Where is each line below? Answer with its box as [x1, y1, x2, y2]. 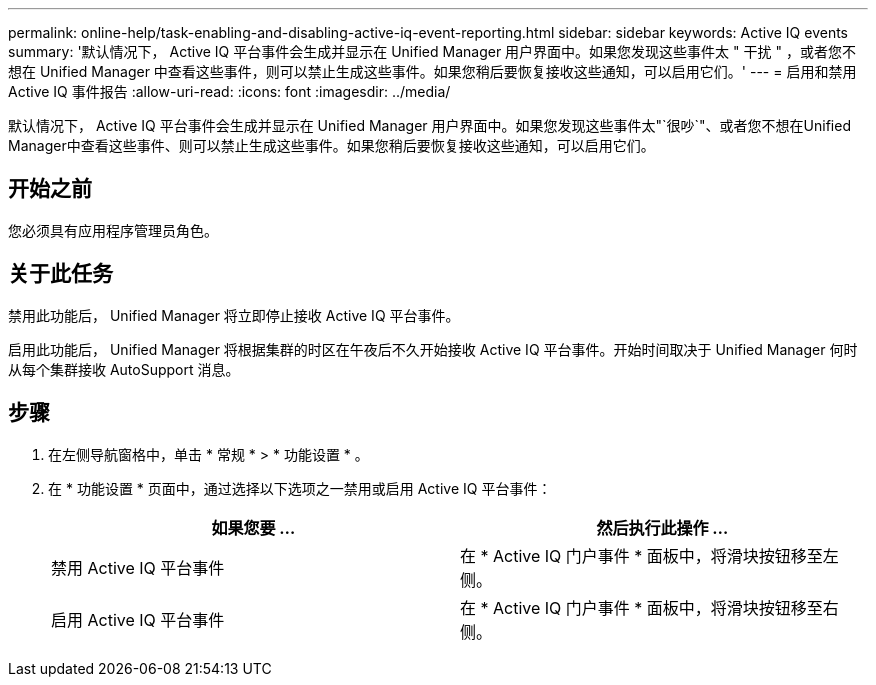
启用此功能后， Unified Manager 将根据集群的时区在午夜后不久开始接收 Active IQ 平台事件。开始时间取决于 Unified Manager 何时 [8, 340, 858, 358]
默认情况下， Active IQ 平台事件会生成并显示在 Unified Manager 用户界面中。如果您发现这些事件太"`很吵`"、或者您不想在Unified [8, 117, 851, 134]
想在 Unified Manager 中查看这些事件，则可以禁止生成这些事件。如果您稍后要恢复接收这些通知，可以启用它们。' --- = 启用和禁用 [8, 63, 857, 80]
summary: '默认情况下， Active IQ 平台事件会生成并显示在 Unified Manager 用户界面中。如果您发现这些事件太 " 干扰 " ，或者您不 [8, 43, 856, 60]
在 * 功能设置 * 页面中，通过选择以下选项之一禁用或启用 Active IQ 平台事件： [48, 479, 552, 497]
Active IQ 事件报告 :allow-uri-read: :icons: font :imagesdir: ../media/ [8, 83, 451, 100]
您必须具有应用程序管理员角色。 [8, 221, 218, 239]
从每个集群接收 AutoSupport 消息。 [8, 360, 240, 378]
